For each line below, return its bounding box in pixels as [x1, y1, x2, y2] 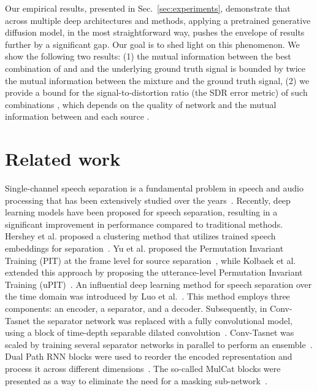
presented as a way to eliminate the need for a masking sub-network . [5, 374, 267, 387]
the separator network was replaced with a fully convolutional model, [32, 314, 292, 327]
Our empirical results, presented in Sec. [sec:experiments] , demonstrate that [5, 2, 291, 14]
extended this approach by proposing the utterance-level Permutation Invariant [5, 266, 303, 279]
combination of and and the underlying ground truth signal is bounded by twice [5, 61, 305, 74]
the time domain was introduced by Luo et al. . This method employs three [5, 290, 290, 303]
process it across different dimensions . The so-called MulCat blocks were [5, 362, 281, 374]
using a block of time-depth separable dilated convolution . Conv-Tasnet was [5, 326, 294, 339]
